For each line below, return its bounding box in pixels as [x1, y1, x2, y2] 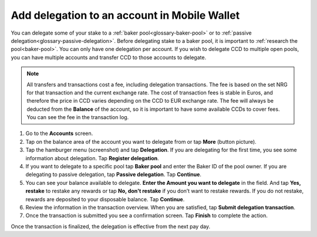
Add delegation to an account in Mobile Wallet [11, 9, 240, 22]
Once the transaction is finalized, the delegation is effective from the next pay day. [11, 223, 211, 230]
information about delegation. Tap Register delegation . [25, 154, 160, 161]
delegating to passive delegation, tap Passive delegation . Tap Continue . [25, 171, 202, 178]
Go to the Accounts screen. [25, 130, 93, 137]
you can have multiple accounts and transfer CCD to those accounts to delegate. [11, 53, 207, 61]
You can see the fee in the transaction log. [26, 114, 129, 121]
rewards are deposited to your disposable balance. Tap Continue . [25, 195, 185, 202]
